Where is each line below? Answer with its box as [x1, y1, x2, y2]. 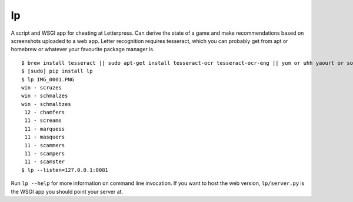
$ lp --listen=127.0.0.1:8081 [21, 167, 109, 173]
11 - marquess [24, 125, 65, 132]
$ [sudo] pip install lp [21, 68, 93, 75]
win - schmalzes [21, 92, 68, 100]
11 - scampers [24, 150, 65, 157]
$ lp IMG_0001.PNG [21, 76, 75, 82]
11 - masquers [24, 134, 65, 141]
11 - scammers [24, 142, 65, 148]
